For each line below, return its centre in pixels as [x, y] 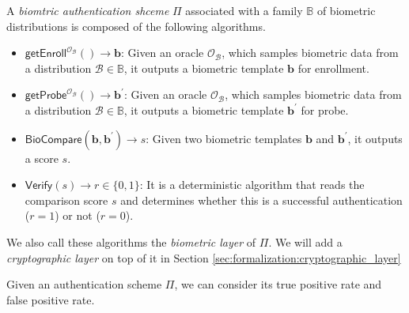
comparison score [66, 200]
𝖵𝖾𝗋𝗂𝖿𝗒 [39, 186]
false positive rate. [51, 299]
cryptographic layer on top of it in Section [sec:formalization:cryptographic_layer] [204, 257]
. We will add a [305, 241]
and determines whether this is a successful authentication [261, 200]
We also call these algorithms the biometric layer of [131, 241]
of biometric [346, 10]
